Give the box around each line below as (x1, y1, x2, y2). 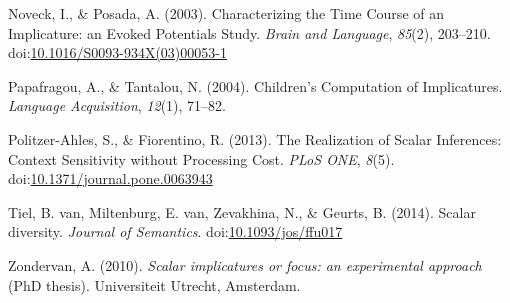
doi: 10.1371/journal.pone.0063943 (8, 168, 213, 189)
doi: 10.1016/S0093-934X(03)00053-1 (8, 42, 227, 63)
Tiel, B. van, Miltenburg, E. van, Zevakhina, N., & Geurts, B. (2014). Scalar (8, 201, 476, 222)
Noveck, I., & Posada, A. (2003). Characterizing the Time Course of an (8, 3, 444, 23)
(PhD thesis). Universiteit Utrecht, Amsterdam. (8, 274, 301, 295)
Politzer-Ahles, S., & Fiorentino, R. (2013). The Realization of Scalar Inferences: (8, 128, 502, 149)
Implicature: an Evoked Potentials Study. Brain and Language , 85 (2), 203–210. (8, 22, 491, 43)
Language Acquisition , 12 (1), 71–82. (8, 95, 226, 116)
